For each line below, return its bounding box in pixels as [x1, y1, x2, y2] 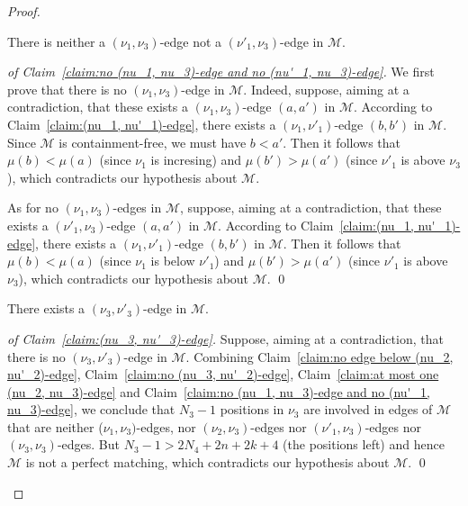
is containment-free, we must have [58, 132, 247, 151]
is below [150, 251, 195, 270]
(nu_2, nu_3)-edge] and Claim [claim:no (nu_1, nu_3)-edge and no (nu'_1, [7, 382, 430, 401]
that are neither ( [7, 417, 103, 436]
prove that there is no [7, 79, 127, 98]
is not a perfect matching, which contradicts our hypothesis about [25, 453, 390, 472]
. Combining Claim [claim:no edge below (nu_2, [185, 347, 454, 366]
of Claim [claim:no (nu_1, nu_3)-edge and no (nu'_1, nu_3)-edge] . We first [7, 62, 435, 81]
